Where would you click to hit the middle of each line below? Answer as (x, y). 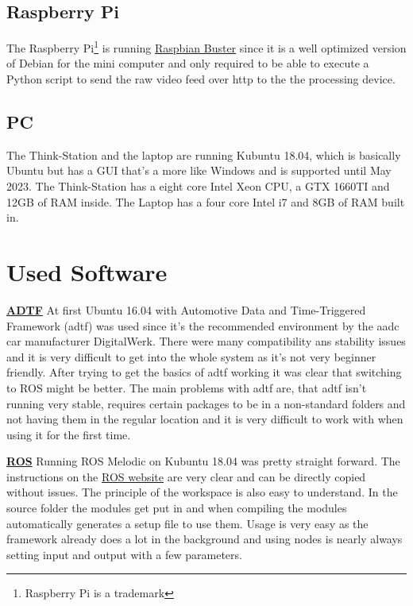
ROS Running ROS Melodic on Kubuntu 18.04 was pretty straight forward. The (203, 461)
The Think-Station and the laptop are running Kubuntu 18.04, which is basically (204, 154)
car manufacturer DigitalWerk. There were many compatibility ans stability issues (206, 341)
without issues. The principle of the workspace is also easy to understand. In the (202, 492)
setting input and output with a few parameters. (124, 554)
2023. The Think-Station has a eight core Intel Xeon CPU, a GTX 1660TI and (198, 186)
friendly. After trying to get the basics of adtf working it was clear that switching (204, 372)
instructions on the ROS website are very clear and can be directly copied (186, 476)
